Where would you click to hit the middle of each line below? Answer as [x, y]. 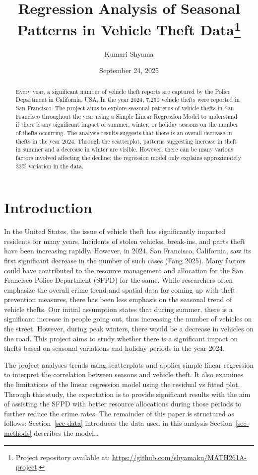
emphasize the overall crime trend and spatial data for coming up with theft [120, 289]
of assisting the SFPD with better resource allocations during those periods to [123, 404]
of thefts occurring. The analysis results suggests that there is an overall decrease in [124, 132]
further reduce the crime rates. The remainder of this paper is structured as [119, 413]
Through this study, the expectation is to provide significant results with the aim [127, 394]
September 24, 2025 [129, 70]
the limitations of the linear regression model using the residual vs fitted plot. [122, 384]
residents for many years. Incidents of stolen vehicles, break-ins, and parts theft [125, 241]
